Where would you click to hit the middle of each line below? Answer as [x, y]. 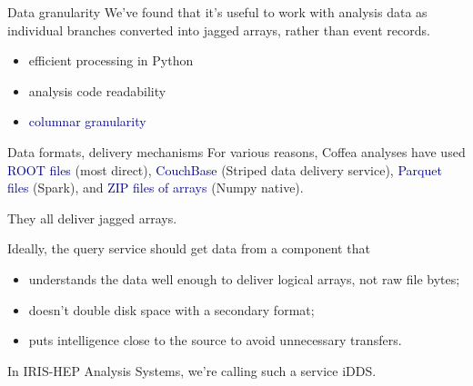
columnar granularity [87, 121]
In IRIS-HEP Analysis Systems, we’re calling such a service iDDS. [192, 370]
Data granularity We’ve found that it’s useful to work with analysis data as [217, 12]
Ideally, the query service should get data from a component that [189, 248]
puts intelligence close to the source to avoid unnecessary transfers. [215, 340]
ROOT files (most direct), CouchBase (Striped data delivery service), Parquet [225, 169]
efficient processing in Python [111, 60]
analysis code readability [97, 90]
